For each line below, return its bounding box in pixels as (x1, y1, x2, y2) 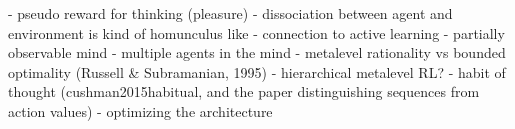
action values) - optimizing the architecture (8, 100, 273, 121)
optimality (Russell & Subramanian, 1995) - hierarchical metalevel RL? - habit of (8, 61, 506, 82)
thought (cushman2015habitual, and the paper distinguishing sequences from (8, 81, 480, 102)
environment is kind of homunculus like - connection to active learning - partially (8, 22, 505, 43)
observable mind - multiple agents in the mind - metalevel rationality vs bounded (8, 42, 506, 63)
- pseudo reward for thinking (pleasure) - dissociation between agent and (8, 3, 453, 23)
